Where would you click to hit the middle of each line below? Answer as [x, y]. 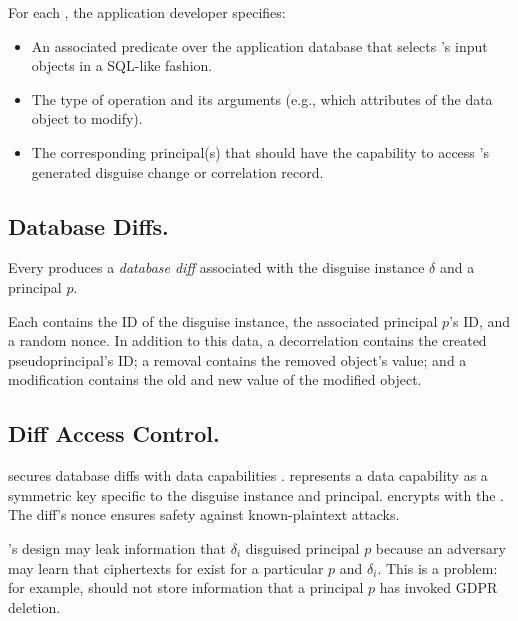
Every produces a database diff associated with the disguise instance [216, 267]
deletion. [34, 606]
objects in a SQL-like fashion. [122, 65]
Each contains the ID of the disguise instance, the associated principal [223, 320]
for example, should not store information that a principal [186, 587]
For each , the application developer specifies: [147, 12]
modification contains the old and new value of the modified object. [215, 379]
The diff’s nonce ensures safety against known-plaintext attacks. [204, 514]
